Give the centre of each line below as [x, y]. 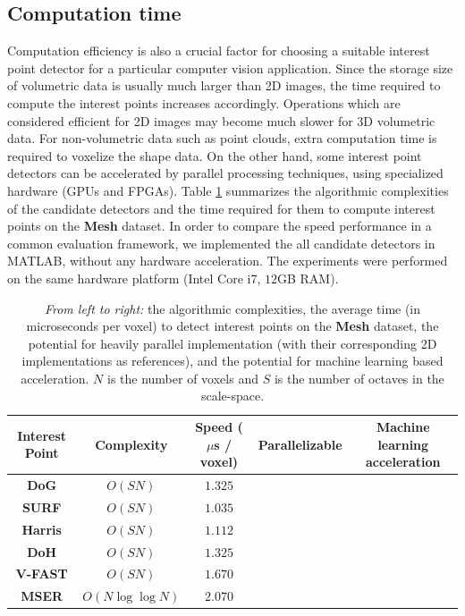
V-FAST [42, 574]
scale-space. [232, 396]
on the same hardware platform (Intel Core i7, [134, 278]
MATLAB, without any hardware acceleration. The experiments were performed [228, 261]
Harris [42, 529]
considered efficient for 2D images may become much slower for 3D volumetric [221, 120]
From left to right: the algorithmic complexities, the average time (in [232, 308]
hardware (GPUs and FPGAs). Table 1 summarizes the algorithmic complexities [228, 190]
